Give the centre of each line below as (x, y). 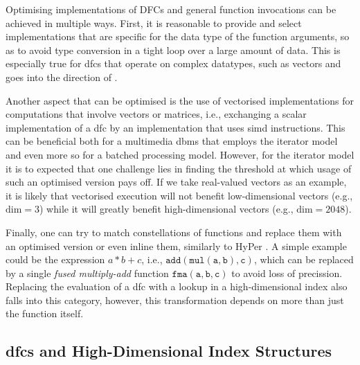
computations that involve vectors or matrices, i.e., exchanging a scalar (156, 114)
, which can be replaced (304, 259)
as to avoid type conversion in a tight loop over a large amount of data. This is (173, 50)
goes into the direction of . (62, 77)
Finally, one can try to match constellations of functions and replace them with (174, 232)
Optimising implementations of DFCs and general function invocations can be (171, 9)
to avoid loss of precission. (287, 273)
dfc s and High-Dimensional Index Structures (169, 351)
